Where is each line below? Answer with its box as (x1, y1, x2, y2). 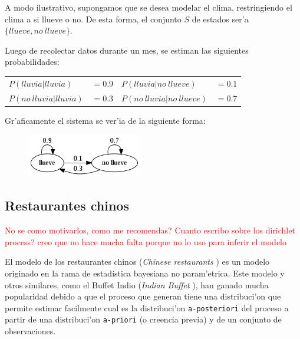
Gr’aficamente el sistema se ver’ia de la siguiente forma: (5, 114, 206, 126)
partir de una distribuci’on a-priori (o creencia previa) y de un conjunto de (5, 313, 282, 325)
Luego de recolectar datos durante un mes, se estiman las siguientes (5, 44, 249, 56)
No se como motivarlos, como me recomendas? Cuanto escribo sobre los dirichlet (5, 224, 295, 236)
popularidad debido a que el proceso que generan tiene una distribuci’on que (5, 290, 281, 302)
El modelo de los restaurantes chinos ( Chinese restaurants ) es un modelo (5, 255, 270, 268)
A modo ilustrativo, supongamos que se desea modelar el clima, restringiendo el (5, 1, 292, 13)
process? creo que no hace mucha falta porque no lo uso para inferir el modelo (5, 235, 287, 248)
